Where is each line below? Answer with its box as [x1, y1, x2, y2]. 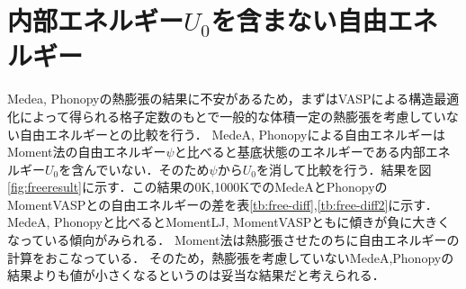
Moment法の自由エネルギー [7, 142, 166, 161]
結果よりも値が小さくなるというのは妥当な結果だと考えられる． [7, 266, 385, 284]
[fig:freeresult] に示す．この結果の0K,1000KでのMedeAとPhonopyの [7, 177, 388, 196]
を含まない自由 [211, 2, 388, 39]
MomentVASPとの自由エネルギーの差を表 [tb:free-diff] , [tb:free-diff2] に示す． [7, 194, 438, 213]
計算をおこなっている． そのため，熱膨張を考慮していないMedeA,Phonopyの [7, 248, 454, 266]
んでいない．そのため [84, 159, 210, 178]
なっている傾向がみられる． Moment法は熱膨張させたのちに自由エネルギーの [7, 230, 460, 249]
